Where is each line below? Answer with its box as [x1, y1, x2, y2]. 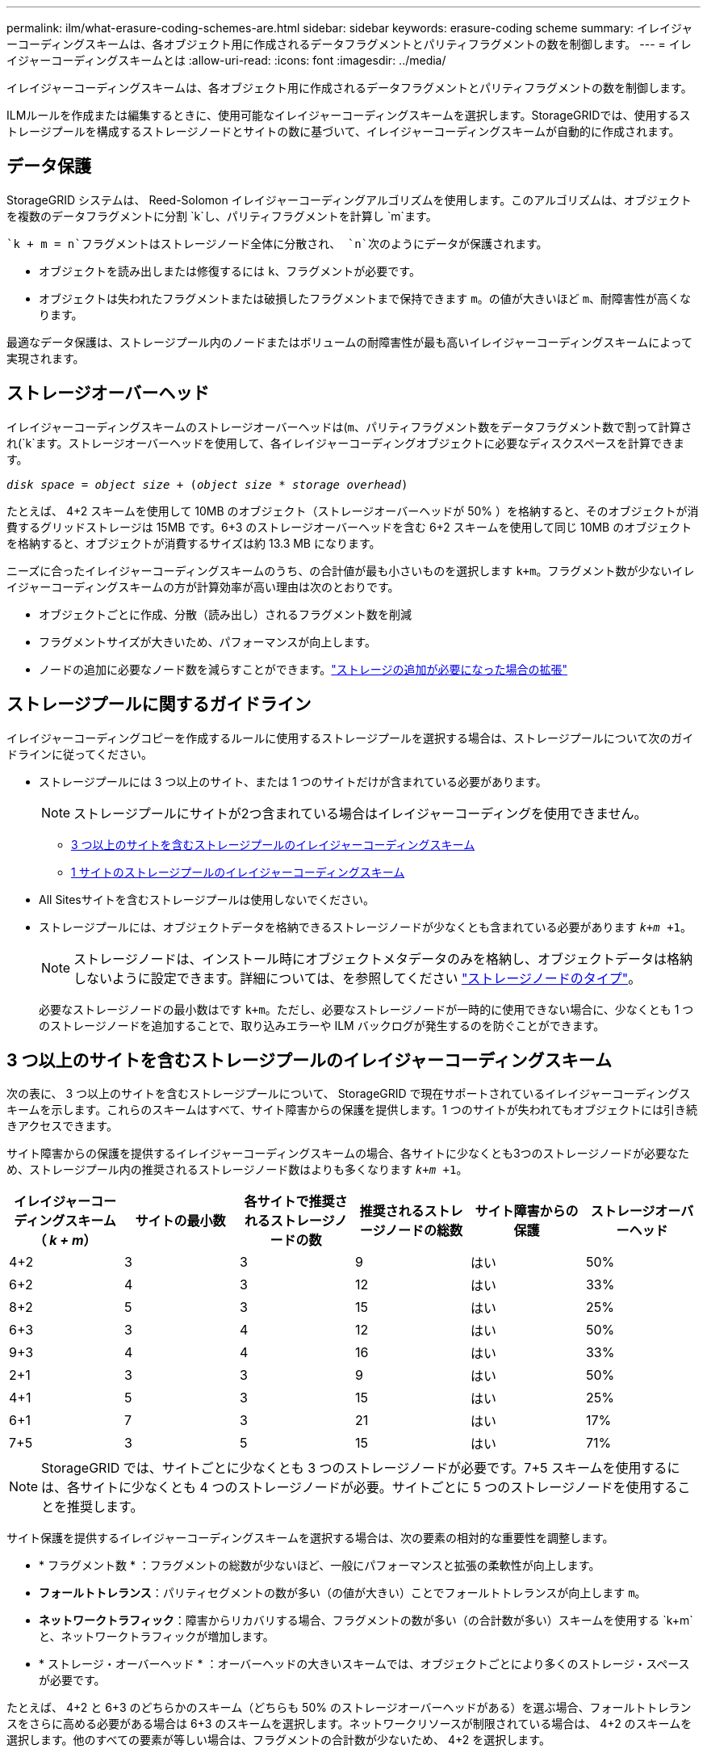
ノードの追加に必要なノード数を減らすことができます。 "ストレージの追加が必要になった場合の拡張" [39, 662, 568, 676]
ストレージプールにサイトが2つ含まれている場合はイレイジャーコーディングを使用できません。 [73, 805, 647, 822]
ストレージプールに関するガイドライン [6, 694, 312, 715]
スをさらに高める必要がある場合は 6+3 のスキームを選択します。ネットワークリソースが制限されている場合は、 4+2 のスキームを [6, 1717, 692, 1731]
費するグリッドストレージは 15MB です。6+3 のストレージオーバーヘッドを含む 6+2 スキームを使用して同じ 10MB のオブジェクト [6, 519, 692, 534]
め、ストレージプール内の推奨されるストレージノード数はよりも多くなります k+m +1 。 [6, 1162, 468, 1177]
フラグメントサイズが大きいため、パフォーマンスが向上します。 [39, 634, 376, 649]
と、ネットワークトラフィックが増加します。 [39, 1629, 274, 1644]
